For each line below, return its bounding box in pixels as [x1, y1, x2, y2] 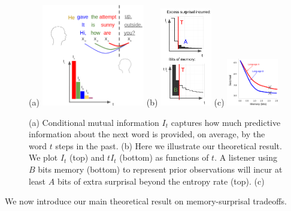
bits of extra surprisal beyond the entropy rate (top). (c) [57, 174, 265, 187]
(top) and [69, 151, 105, 164]
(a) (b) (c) [29, 95, 225, 108]
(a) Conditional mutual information [29, 116, 159, 128]
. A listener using [214, 151, 277, 164]
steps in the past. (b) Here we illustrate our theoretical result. [55, 139, 282, 152]
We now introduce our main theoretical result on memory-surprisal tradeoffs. [5, 195, 287, 207]
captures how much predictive [171, 116, 281, 128]
